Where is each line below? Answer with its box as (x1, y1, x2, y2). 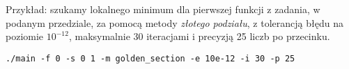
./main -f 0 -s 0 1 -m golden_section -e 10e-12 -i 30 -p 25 (6, 53, 295, 63)
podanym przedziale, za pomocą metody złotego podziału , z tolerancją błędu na (6, 15, 343, 30)
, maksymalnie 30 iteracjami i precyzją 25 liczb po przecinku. (68, 29, 330, 43)
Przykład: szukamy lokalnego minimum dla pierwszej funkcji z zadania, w (6, 2, 320, 16)
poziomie (6, 29, 44, 43)
